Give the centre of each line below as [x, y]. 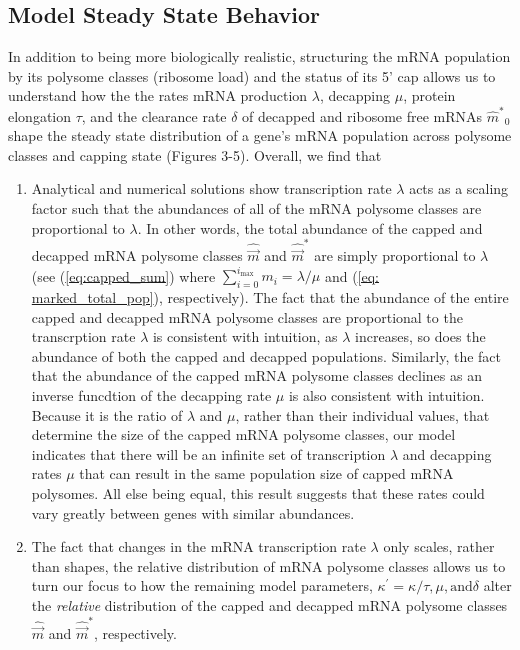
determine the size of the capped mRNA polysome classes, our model [243, 434]
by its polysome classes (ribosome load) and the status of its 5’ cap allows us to [252, 75]
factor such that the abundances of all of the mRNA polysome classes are [256, 208]
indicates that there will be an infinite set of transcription [208, 453]
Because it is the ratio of [107, 414]
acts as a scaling [459, 188]
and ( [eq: [352, 275]
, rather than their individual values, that [362, 414]
